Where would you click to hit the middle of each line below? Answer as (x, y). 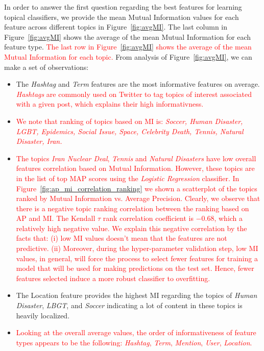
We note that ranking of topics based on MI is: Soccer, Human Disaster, (129, 121)
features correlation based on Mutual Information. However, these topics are (135, 168)
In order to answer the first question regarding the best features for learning (123, 7)
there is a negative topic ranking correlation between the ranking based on (133, 208)
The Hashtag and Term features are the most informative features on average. (138, 84)
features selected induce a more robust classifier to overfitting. (113, 278)
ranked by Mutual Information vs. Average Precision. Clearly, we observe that (138, 198)
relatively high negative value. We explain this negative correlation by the (131, 228)
